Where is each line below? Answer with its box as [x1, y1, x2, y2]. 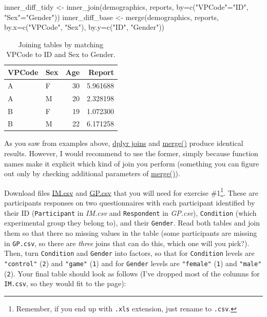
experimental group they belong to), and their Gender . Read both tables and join [4, 217, 260, 228]
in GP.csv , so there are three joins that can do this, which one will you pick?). [4, 237, 250, 248]
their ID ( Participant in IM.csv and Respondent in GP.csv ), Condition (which [4, 207, 257, 218]
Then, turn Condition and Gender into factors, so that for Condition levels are [4, 248, 255, 258]
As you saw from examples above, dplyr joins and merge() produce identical [4, 138, 243, 148]
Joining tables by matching [18, 39, 104, 49]
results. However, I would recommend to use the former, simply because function [4, 148, 258, 159]
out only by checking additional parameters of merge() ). [4, 168, 180, 179]
